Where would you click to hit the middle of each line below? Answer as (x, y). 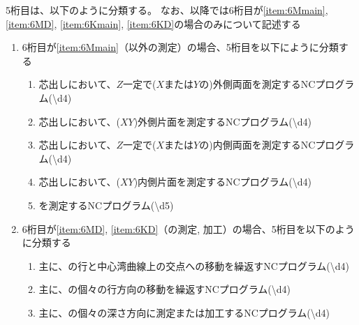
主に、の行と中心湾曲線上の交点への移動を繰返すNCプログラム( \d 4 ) (194, 265)
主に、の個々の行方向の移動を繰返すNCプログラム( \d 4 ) (165, 289)
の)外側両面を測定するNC (257, 84)
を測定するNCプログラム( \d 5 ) (106, 205)
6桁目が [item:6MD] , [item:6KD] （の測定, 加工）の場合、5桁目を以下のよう (188, 228)
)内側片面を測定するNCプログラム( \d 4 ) (222, 182)
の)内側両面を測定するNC (257, 145)
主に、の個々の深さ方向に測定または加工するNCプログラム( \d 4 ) (184, 312)
